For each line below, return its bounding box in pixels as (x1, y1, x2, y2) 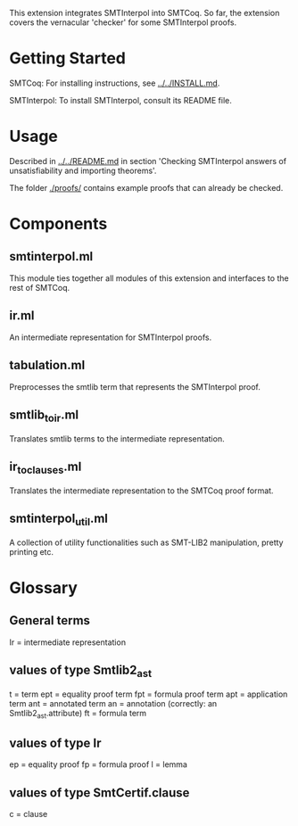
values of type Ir (9, 735, 102, 750)
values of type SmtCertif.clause (9, 785, 190, 800)
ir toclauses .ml (9, 458, 82, 476)
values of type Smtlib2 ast (9, 662, 153, 681)
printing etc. (9, 546, 54, 557)
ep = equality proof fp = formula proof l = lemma (9, 759, 187, 770)
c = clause (9, 808, 48, 819)
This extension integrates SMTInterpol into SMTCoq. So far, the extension (9, 8, 280, 18)
